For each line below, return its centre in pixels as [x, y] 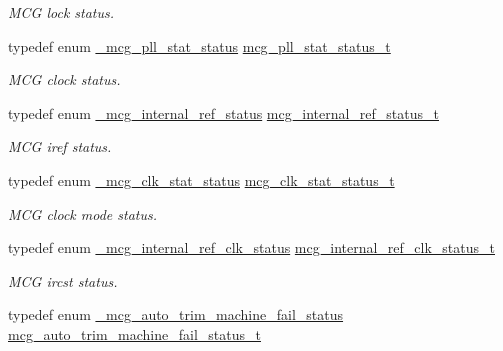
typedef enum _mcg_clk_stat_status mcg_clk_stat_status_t [201, 179]
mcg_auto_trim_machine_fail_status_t [134, 333]
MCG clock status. [64, 79]
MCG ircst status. [63, 280]
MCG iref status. [60, 146]
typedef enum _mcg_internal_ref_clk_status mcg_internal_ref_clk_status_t [251, 247]
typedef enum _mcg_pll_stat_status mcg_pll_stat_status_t [199, 45]
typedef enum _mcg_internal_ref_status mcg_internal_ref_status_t [223, 112]
